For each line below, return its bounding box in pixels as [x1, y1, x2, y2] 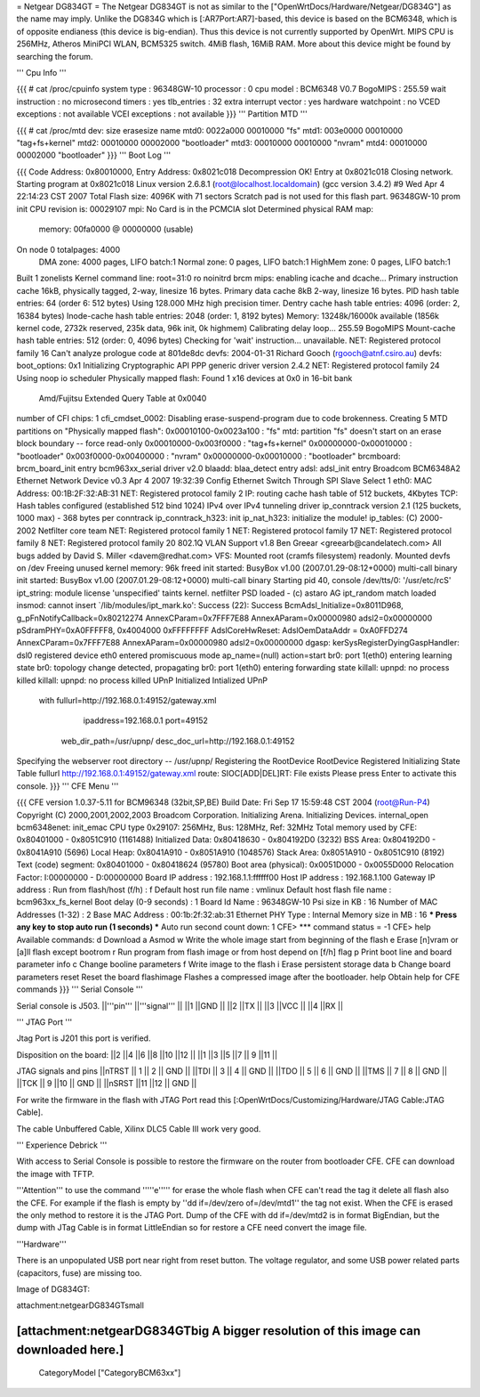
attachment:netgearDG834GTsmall [16, 1300, 144, 1311]
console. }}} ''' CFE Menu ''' [16, 780, 119, 792]
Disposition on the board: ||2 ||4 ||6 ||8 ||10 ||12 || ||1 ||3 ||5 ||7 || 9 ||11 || [16, 1049, 278, 1060]
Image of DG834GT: [16, 1283, 91, 1295]
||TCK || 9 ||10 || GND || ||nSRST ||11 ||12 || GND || [16, 1078, 197, 1089]
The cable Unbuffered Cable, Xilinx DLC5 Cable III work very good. [16, 1123, 261, 1134]
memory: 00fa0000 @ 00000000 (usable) [38, 223, 194, 235]
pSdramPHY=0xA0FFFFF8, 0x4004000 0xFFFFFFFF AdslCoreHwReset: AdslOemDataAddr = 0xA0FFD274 [16, 624, 408, 636]
